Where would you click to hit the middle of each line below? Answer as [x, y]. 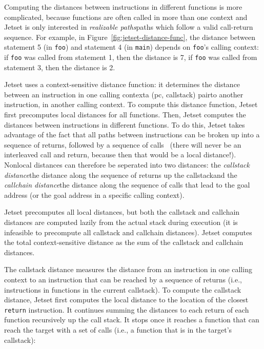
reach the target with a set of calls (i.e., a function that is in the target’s [118, 330]
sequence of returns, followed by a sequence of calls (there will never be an [123, 144]
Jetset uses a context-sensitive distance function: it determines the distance [122, 84]
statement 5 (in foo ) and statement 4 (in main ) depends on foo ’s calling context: [131, 47]
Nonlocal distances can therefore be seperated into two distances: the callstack [127, 165]
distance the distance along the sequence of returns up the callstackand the [121, 174]
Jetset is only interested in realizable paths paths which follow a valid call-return [129, 27]
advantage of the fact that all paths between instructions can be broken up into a [132, 135]
